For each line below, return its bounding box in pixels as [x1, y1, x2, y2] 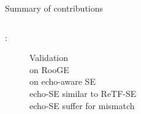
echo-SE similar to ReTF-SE [29, 87, 137, 99]
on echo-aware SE [29, 75, 96, 88]
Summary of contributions [5, 2, 104, 14]
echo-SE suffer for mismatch [29, 99, 135, 112]
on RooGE [29, 63, 69, 76]
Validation [29, 51, 69, 64]
